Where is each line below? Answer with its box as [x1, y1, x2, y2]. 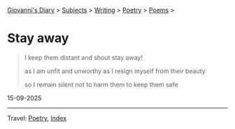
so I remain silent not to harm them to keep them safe [24, 80, 178, 89]
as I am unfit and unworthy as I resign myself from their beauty [24, 66, 206, 75]
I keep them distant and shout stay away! [24, 53, 143, 61]
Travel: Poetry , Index [7, 114, 67, 122]
